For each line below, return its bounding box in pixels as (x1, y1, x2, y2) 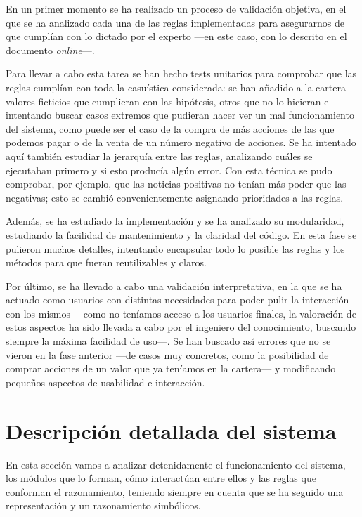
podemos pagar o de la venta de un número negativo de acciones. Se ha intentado (6, 135, 356, 150)
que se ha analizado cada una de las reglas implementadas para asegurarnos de (6, 15, 345, 30)
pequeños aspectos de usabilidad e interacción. (6, 374, 205, 389)
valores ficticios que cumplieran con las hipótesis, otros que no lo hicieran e (6, 93, 329, 108)
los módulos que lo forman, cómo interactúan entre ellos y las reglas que (6, 471, 316, 485)
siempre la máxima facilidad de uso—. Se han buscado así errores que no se (6, 334, 331, 348)
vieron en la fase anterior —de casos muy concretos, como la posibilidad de (6, 347, 329, 362)
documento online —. (6, 42, 95, 57)
